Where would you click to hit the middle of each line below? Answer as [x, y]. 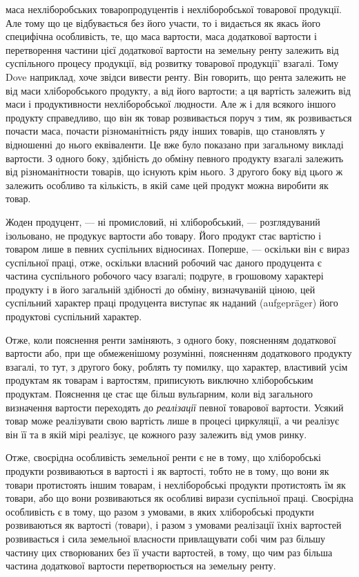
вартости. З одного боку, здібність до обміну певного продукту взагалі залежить [175, 158]
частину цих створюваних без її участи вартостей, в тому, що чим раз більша [169, 552]
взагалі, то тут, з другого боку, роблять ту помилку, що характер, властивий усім [177, 366]
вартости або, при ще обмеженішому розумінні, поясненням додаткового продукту [179, 353]
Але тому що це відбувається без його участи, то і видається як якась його [163, 22]
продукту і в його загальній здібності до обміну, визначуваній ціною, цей [161, 289]
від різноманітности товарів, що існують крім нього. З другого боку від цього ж [174, 172]
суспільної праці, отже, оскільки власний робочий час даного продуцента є [164, 262]
